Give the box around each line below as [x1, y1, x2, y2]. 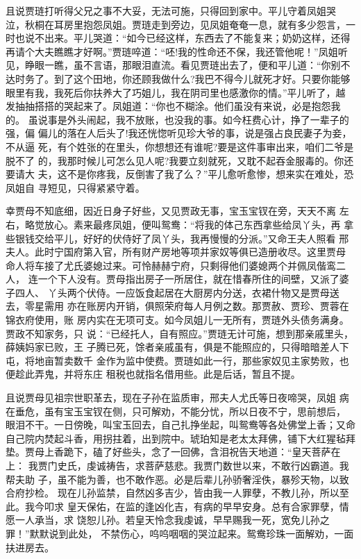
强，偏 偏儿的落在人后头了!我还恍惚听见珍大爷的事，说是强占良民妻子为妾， [6, 126, 352, 140]
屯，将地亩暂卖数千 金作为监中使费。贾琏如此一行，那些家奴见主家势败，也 [6, 353, 349, 367]
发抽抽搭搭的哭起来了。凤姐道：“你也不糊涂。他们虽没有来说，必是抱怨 [6, 99, 331, 113]
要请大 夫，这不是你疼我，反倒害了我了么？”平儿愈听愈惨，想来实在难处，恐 [6, 167, 354, 181]
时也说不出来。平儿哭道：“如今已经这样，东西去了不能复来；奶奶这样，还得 [6, 31, 351, 45]
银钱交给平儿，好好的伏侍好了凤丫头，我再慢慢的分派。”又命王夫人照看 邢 [15, 231, 349, 245]
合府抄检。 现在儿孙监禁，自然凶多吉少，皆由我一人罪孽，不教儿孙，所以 [6, 485, 339, 500]
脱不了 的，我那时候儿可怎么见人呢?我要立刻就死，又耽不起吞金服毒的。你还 [6, 153, 354, 167]
